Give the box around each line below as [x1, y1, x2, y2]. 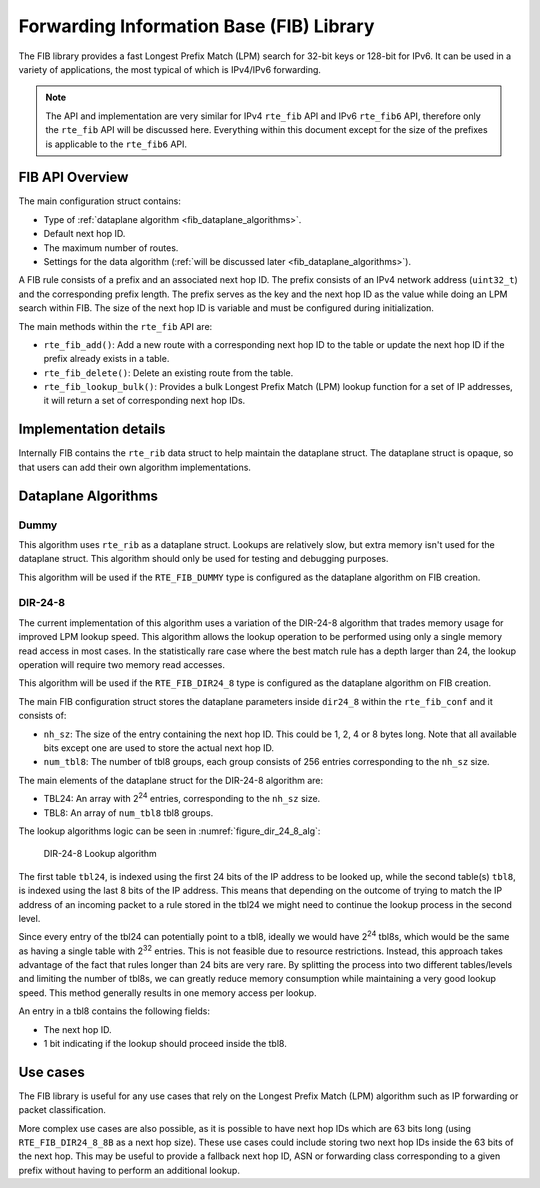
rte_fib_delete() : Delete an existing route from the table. [43, 366, 294, 379]
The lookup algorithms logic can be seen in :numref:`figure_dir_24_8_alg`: [18, 825, 321, 837]
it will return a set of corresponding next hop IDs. [43, 395, 246, 407]
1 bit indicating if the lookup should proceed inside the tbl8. [43, 1038, 287, 1050]
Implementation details [18, 421, 166, 438]
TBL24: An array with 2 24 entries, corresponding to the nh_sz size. [43, 791, 321, 805]
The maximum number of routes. [43, 241, 179, 254]
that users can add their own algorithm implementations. [18, 461, 252, 473]
